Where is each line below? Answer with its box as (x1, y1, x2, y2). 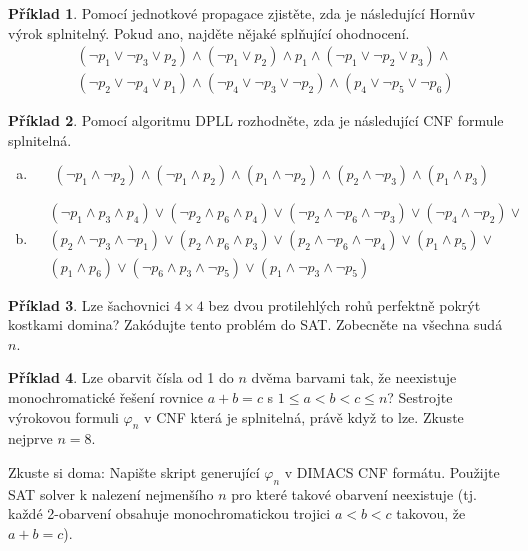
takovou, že (396, 503, 466, 524)
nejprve (8, 428, 53, 449)
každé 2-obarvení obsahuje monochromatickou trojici (8, 503, 331, 524)
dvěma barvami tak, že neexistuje (251, 367, 457, 388)
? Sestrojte (387, 386, 453, 407)
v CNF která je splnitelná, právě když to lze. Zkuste (144, 406, 464, 427)
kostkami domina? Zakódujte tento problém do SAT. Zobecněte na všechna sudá (8, 314, 503, 335)
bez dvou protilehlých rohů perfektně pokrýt (208, 294, 481, 315)
